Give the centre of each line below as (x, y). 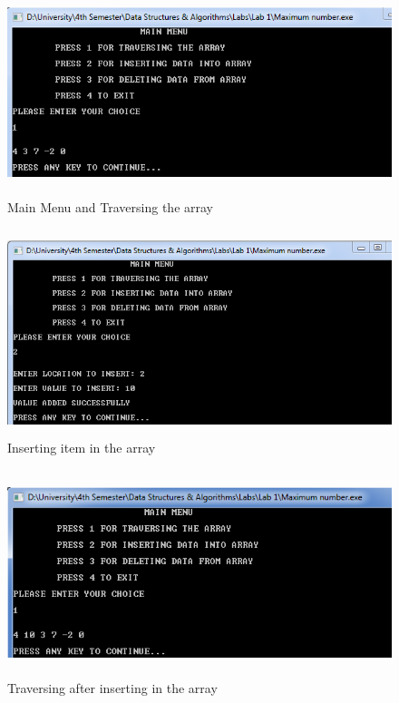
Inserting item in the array (82, 448)
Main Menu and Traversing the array (110, 207)
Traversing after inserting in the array (112, 688)
